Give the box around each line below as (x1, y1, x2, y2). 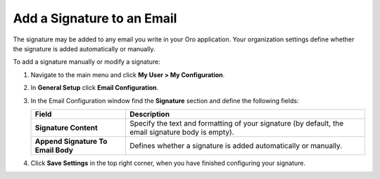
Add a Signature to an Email (13, 11, 177, 26)
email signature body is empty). (129, 127, 235, 137)
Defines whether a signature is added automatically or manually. (129, 140, 343, 150)
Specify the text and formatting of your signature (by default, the (129, 118, 344, 128)
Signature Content (34, 123, 98, 133)
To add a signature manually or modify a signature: (13, 58, 161, 66)
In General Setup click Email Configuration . (30, 84, 159, 92)
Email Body (34, 145, 74, 154)
